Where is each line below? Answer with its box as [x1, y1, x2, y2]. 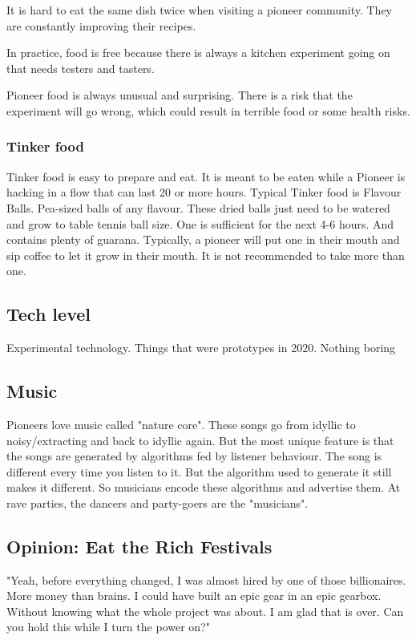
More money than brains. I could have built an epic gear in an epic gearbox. [6, 587, 382, 604]
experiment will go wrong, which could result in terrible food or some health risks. [6, 102, 410, 119]
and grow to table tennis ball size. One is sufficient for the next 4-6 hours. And [6, 215, 394, 232]
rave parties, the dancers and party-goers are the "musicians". [6, 494, 309, 511]
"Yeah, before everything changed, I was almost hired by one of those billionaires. [6, 571, 406, 588]
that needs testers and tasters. [6, 59, 155, 76]
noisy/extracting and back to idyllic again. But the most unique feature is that [6, 431, 394, 448]
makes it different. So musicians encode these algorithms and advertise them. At [6, 479, 401, 496]
